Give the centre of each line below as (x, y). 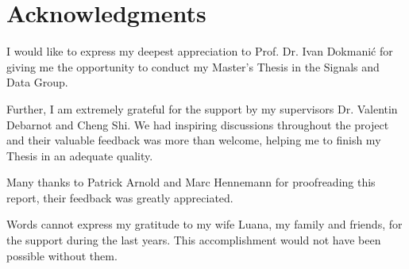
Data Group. (37, 82)
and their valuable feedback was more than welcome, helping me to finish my (194, 140)
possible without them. (62, 255)
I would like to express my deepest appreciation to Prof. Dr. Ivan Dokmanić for (200, 51)
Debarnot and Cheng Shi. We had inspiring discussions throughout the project (198, 124)
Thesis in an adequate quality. (80, 155)
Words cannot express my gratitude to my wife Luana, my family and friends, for (204, 224)
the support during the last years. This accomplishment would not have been (194, 240)
